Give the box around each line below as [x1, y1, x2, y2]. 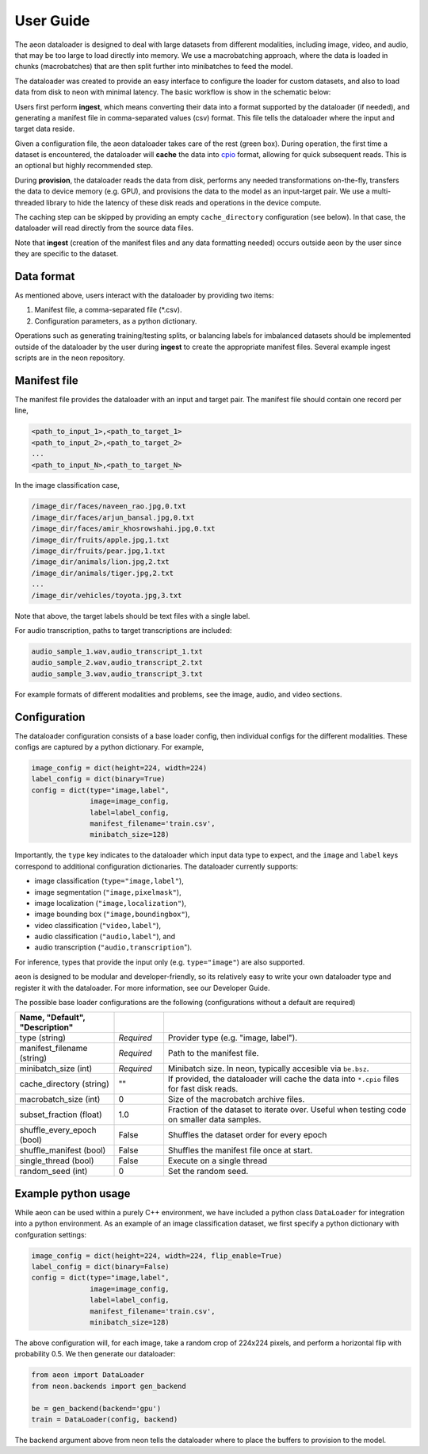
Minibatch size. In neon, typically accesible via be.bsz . [167, 1063, 369, 1074]
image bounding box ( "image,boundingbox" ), [34, 909, 190, 919]
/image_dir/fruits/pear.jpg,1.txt [31, 547, 166, 555]
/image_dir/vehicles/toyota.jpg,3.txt [31, 591, 182, 600]
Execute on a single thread [167, 1155, 268, 1166]
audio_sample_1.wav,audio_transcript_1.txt [31, 646, 204, 656]
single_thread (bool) [19, 1155, 94, 1166]
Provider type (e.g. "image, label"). [167, 1032, 298, 1043]
